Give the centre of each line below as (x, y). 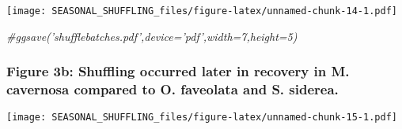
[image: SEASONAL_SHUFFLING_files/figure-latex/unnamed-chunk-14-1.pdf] (202, 11)
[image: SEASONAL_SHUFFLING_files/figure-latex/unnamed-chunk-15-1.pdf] (202, 118)
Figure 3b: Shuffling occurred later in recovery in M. (178, 71)
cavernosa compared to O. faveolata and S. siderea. (173, 89)
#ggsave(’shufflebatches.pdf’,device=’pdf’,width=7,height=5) (152, 36)
